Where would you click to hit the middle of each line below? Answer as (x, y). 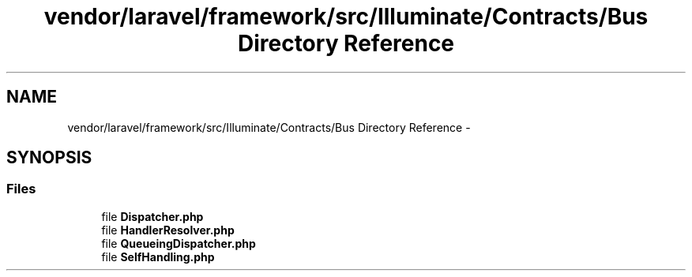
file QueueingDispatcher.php (179, 243)
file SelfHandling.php (158, 256)
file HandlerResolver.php (168, 230)
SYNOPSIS (49, 158)
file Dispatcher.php (152, 216)
